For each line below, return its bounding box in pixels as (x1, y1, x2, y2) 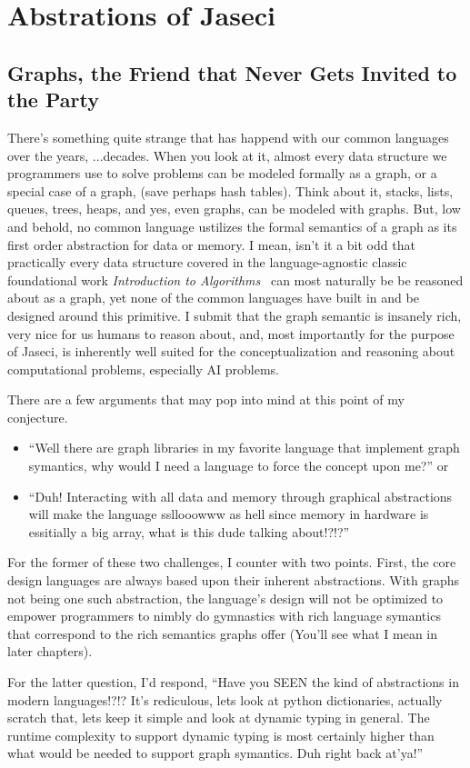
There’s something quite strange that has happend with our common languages (7, 127, 449, 146)
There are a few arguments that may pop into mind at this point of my (7, 390, 405, 409)
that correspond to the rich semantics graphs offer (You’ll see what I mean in (7, 623, 438, 643)
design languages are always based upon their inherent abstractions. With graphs (7, 571, 459, 590)
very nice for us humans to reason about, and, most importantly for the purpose (7, 324, 455, 343)
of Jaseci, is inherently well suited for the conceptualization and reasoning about (7, 342, 455, 361)
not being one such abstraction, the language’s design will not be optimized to (7, 588, 444, 607)
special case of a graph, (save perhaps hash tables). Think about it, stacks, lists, (7, 181, 454, 200)
